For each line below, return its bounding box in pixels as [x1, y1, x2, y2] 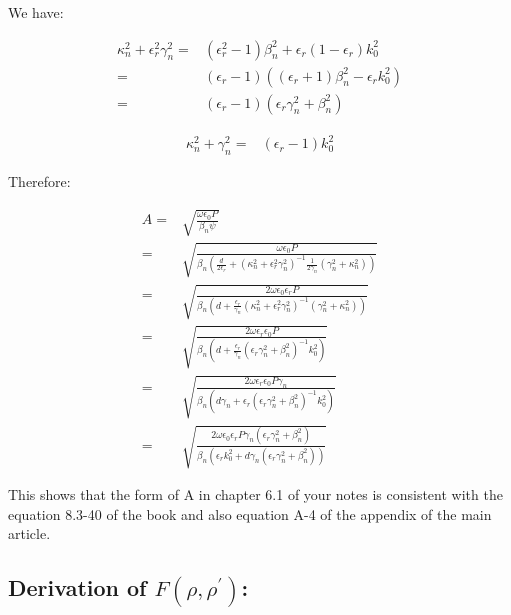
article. [8, 523, 51, 544]
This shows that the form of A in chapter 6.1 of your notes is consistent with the [8, 484, 503, 505]
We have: [8, 2, 64, 22]
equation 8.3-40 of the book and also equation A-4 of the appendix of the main [8, 503, 492, 524]
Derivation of [8, 572, 147, 603]
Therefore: [8, 171, 71, 192]
